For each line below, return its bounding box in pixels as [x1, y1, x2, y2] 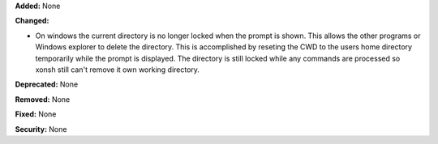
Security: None [15, 124, 67, 133]
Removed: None [15, 94, 71, 104]
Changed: [15, 16, 49, 26]
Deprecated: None [15, 79, 79, 89]
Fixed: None [15, 109, 57, 119]
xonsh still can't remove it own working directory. [35, 65, 200, 74]
